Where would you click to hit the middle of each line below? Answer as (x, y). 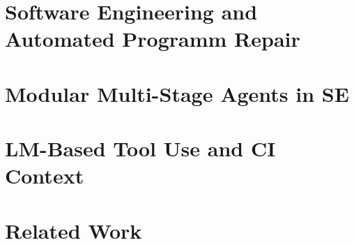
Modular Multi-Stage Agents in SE (177, 93)
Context (45, 176)
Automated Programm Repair (153, 39)
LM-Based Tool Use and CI (140, 148)
